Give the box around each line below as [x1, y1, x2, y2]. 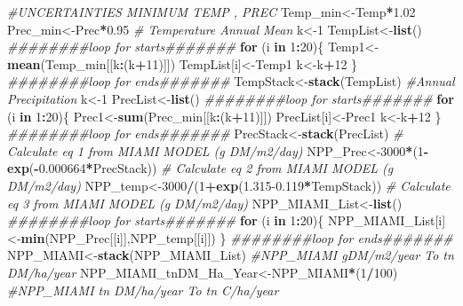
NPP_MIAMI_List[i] [327, 211, 446, 230]
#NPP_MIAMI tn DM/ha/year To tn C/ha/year [7, 280, 279, 299]
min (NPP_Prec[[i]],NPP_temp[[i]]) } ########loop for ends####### [20, 228, 453, 247]
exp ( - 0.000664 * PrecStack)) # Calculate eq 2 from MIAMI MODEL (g [7, 159, 394, 177]
